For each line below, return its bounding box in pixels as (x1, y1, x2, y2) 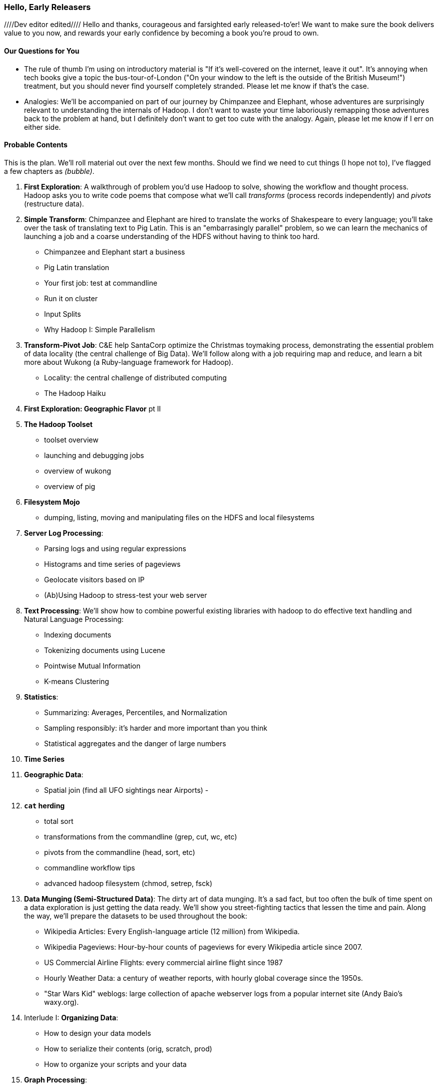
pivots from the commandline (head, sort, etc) (44, 847, 195, 856)
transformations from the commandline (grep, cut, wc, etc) (44, 832, 237, 841)
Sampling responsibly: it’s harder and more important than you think (44, 723, 267, 732)
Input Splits (44, 309, 81, 318)
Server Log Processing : (24, 528, 104, 537)
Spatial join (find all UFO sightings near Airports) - (44, 785, 209, 794)
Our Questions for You (4, 46, 80, 55)
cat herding (24, 801, 65, 810)
